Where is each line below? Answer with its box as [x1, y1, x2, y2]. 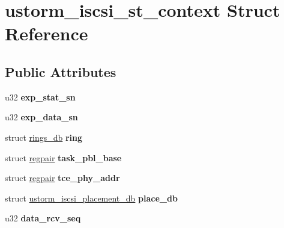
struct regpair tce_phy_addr [5, 171, 120, 184]
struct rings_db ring [5, 131, 83, 143]
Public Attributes [5, 62, 116, 81]
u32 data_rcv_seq [5, 212, 81, 224]
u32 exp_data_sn [5, 111, 78, 123]
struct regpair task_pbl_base [5, 151, 122, 164]
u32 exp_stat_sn [5, 90, 76, 103]
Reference [5, 21, 88, 46]
